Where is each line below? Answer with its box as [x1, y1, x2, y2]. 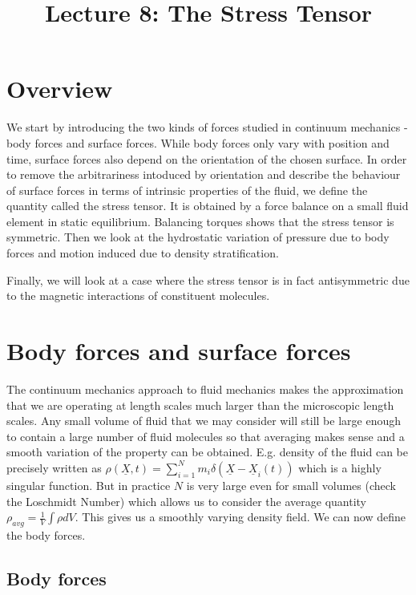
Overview [6, 72, 113, 105]
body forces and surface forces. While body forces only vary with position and [6, 134, 390, 151]
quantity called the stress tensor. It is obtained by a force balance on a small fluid [6, 197, 409, 214]
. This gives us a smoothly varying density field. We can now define [75, 508, 406, 525]
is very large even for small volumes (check [186, 476, 396, 493]
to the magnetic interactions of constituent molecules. [6, 287, 270, 304]
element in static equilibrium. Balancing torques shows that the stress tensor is [6, 212, 394, 229]
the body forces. [6, 526, 86, 543]
